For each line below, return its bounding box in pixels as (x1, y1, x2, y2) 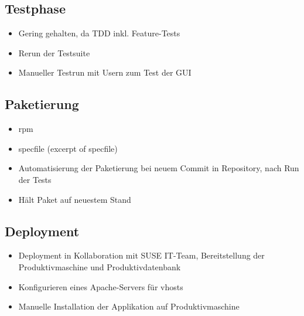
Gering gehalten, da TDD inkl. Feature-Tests (18, 27, 180, 39)
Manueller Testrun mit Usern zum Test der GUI (18, 66, 192, 79)
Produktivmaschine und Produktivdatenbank (18, 260, 181, 273)
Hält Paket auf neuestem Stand (18, 193, 131, 205)
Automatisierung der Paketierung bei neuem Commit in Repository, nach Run (18, 162, 299, 174)
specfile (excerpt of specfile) (18, 142, 118, 154)
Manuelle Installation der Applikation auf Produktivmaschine (18, 300, 240, 312)
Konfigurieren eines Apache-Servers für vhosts (18, 280, 183, 293)
